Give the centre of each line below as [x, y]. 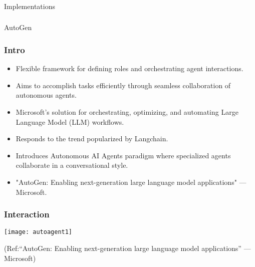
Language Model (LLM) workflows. [70, 121]
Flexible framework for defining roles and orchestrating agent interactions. [130, 68]
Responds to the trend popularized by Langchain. [92, 139]
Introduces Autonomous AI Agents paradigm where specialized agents [123, 155]
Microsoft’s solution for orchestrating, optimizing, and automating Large [127, 112]
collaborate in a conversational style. [72, 165]
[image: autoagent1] [38, 232]
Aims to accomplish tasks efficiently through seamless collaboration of [123, 85]
